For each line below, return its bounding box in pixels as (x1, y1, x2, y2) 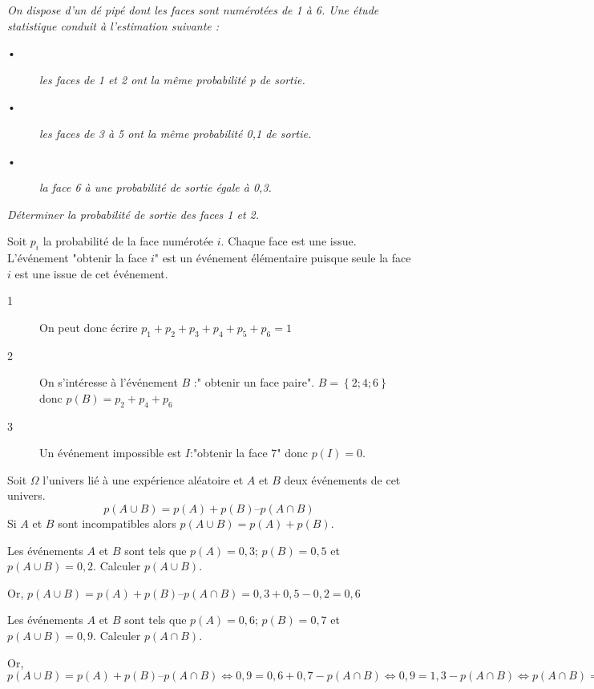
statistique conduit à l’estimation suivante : (7, 17, 220, 34)
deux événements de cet (284, 471, 401, 488)
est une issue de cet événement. (14, 265, 168, 282)
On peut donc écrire (39, 318, 138, 335)
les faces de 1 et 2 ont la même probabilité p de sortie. (39, 71, 305, 87)
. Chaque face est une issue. (220, 233, 357, 249)
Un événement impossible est (39, 444, 182, 461)
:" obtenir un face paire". (193, 374, 315, 391)
